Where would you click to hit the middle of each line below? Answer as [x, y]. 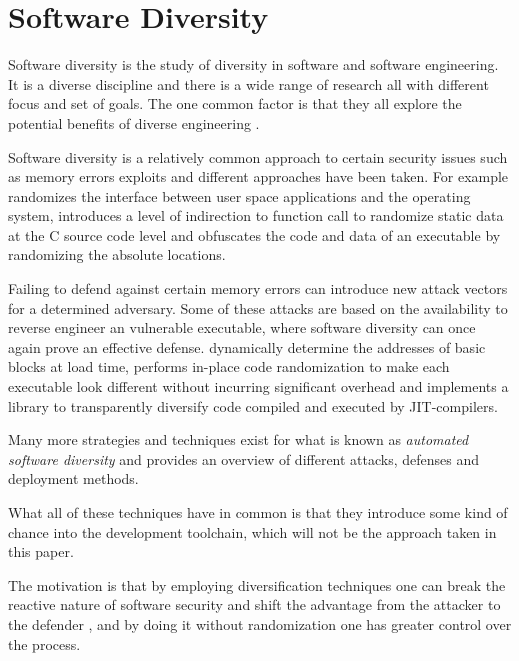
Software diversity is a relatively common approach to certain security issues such [258, 156]
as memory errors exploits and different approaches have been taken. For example [258, 176]
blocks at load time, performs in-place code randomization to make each [229, 366]
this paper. [41, 551]
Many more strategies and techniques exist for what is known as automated [238, 439]
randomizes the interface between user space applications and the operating [239, 195]
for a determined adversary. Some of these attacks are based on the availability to [258, 307]
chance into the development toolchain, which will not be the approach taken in [252, 531]
